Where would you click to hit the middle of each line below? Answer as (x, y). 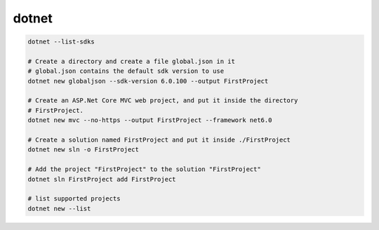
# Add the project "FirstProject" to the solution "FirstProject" (144, 169)
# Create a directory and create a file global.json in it (131, 61)
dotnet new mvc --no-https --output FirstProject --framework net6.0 (150, 120)
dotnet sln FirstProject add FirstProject (102, 179)
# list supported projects (74, 199)
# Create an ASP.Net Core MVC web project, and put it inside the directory (163, 101)
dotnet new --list (59, 208)
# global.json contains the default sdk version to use (126, 71)
